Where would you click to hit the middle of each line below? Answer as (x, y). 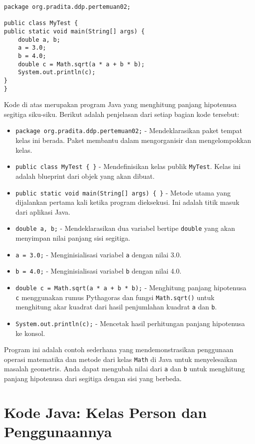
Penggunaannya (58, 431)
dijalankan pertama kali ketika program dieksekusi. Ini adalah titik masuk (127, 202)
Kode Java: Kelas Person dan (105, 412)
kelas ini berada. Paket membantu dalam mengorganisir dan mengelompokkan (133, 140)
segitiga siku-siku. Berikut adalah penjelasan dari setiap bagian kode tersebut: (122, 114)
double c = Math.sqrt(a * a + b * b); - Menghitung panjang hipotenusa (131, 287)
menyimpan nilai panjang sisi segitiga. (73, 238)
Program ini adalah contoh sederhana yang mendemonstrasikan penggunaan (119, 349)
